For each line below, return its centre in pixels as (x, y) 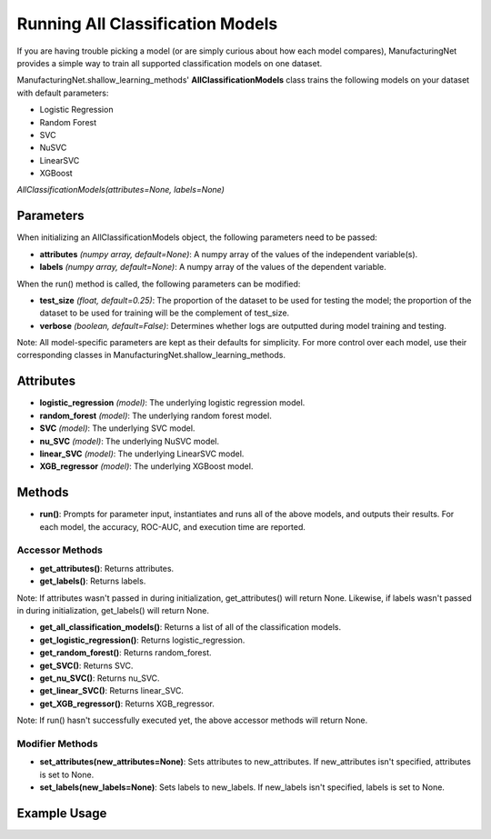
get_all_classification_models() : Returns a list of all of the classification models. (190, 627)
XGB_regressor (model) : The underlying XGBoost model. (146, 466)
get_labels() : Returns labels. (93, 581)
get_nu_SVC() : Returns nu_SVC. (100, 678)
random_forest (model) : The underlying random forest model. (155, 415)
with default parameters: (63, 93)
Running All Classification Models (147, 24)
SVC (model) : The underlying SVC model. (117, 428)
